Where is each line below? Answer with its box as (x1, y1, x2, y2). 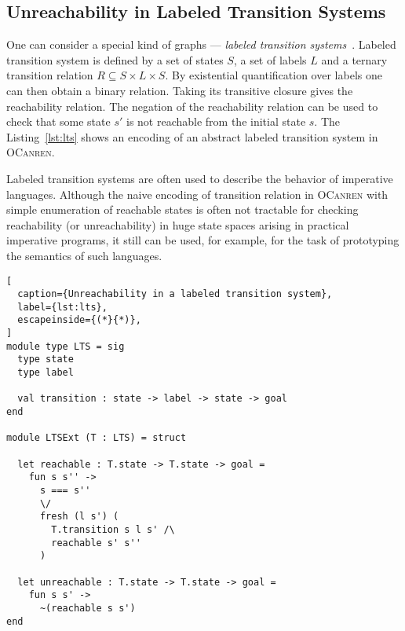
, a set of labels (233, 51, 307, 68)
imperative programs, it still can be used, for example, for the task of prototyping (6, 232, 400, 248)
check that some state (6, 113, 111, 130)
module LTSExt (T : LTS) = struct (6, 432, 187, 444)
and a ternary (321, 51, 388, 68)
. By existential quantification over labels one (165, 67, 382, 83)
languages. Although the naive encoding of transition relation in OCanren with (6, 185, 389, 202)
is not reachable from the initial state (126, 113, 306, 130)
